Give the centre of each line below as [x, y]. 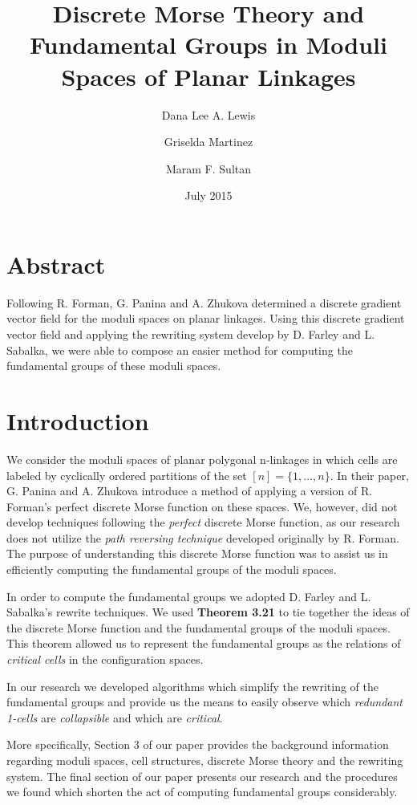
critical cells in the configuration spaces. [105, 659]
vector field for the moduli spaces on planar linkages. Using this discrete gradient [206, 318]
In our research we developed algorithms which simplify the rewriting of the [193, 686]
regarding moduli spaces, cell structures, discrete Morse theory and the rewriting [205, 760]
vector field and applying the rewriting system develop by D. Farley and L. [191, 334]
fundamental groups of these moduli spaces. [114, 366]
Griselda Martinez [208, 142]
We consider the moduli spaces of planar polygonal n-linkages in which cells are [202, 459]
